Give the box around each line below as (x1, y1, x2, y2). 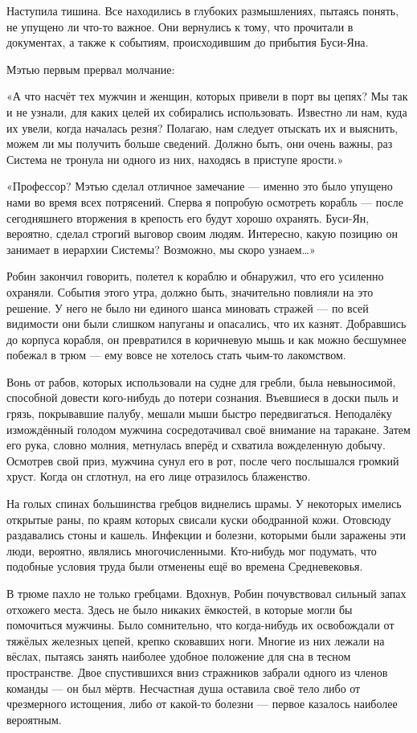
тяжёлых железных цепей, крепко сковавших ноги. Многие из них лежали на (6, 632, 385, 649)
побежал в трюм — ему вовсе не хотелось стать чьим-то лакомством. (6, 346, 346, 363)
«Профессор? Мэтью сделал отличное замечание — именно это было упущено (6, 178, 393, 195)
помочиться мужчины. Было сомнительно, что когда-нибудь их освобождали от (6, 616, 395, 633)
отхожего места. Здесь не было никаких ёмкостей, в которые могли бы (6, 600, 353, 617)
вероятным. (6, 710, 62, 727)
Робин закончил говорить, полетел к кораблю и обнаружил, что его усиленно (6, 268, 384, 285)
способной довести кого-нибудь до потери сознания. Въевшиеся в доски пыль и (6, 389, 399, 406)
